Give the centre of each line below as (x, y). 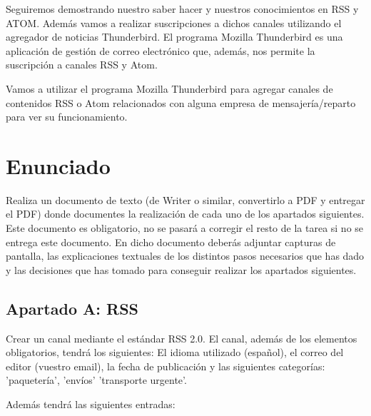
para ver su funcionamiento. (67, 117)
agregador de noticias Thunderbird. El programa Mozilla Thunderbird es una (174, 37)
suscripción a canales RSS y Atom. (82, 65)
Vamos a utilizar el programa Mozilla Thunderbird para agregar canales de (169, 88)
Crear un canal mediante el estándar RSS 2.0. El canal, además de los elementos (182, 338)
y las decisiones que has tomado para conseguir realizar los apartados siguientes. (181, 269)
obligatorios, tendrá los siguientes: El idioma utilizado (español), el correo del (175, 352)
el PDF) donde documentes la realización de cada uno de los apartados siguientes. (185, 214)
